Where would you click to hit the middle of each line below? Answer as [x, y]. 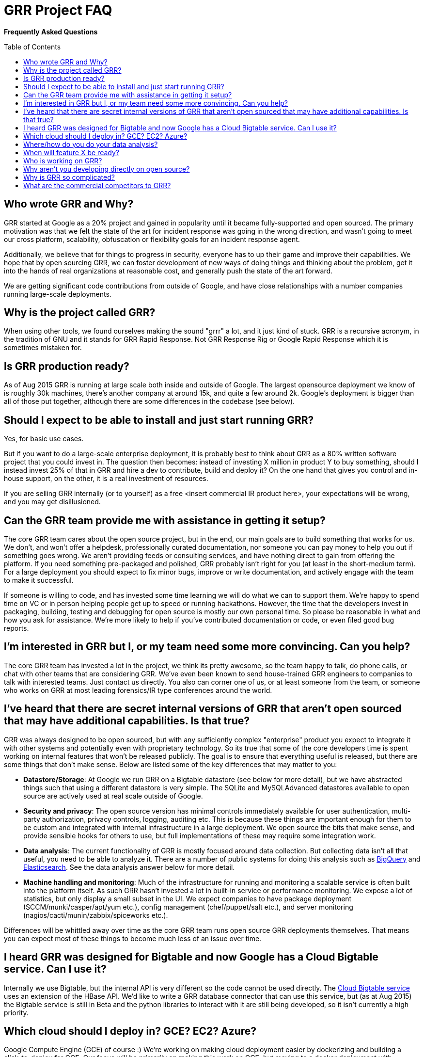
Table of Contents [32, 47]
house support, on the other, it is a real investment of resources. [106, 479]
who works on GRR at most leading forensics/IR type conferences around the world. [138, 690]
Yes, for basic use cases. [44, 439]
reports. [16, 628]
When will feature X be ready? [71, 152]
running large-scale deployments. [58, 294]
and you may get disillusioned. [52, 502]
